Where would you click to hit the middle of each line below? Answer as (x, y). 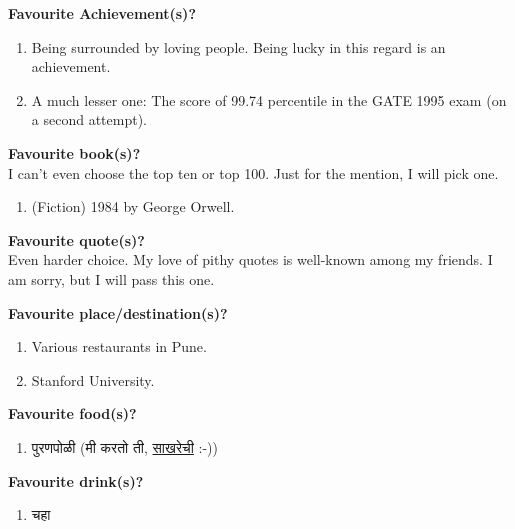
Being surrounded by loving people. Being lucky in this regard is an (238, 46)
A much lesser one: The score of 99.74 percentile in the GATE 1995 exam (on (269, 99)
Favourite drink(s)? (76, 480)
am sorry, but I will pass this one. (111, 278)
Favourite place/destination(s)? (118, 312)
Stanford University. (93, 379)
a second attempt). (89, 119)
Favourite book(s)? (74, 152)
